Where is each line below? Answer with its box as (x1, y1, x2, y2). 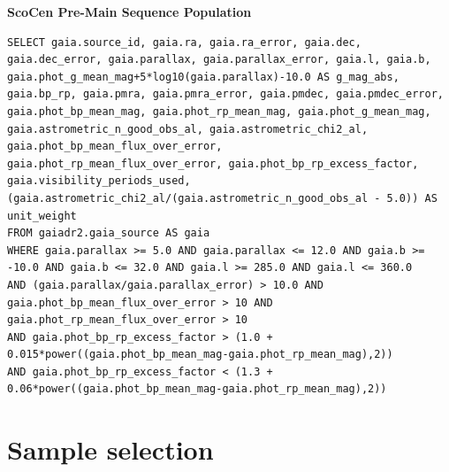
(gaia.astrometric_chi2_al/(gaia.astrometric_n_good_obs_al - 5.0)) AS (7, 191, 438, 205)
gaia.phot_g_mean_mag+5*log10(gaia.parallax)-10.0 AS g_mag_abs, (7, 70, 400, 83)
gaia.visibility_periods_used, (7, 174, 191, 188)
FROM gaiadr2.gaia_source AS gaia (7, 227, 210, 240)
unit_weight (7, 209, 77, 222)
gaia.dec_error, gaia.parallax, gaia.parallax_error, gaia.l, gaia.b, (7, 53, 431, 66)
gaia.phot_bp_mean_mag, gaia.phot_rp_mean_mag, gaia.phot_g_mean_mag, (7, 104, 431, 118)
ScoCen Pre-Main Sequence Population (7, 3, 252, 20)
